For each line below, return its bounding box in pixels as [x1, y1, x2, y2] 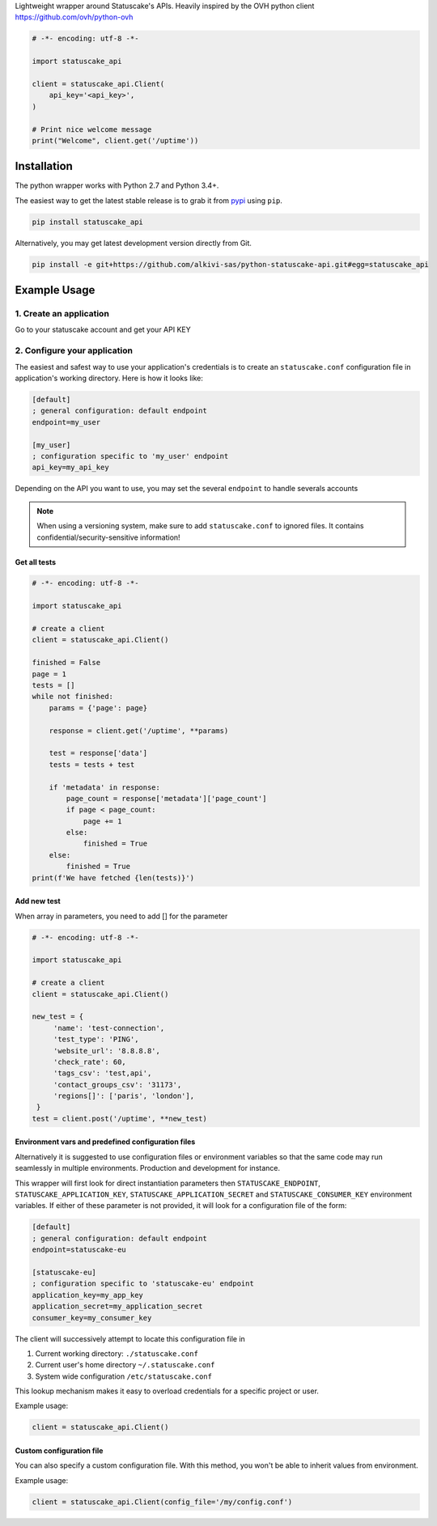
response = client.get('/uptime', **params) [49, 726, 229, 735]
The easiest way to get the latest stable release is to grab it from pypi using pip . [15, 195, 283, 206]
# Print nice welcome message [32, 125, 152, 134]
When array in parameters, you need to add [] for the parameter [15, 911, 228, 921]
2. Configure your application [15, 345, 134, 356]
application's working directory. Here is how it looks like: [15, 373, 204, 384]
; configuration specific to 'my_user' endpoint [32, 451, 229, 460]
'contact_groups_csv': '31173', [53, 1080, 182, 1089]
